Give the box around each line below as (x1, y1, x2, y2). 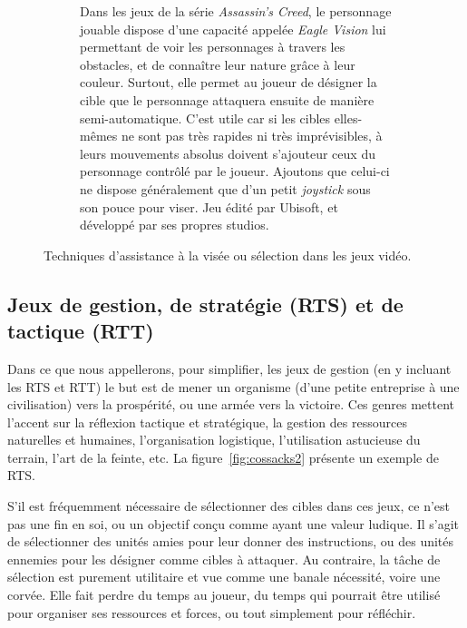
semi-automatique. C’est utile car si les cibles (80, 108, 331, 127)
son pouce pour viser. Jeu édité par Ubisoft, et (80, 197, 338, 216)
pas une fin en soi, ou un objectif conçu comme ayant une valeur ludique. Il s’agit (7, 514, 460, 533)
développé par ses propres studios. (80, 215, 269, 234)
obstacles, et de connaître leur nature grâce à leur (80, 54, 355, 74)
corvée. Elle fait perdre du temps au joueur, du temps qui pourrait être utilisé (7, 585, 441, 604)
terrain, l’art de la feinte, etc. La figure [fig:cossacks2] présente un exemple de (7, 447, 439, 466)
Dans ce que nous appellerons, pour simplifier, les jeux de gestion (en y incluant (7, 358, 452, 378)
